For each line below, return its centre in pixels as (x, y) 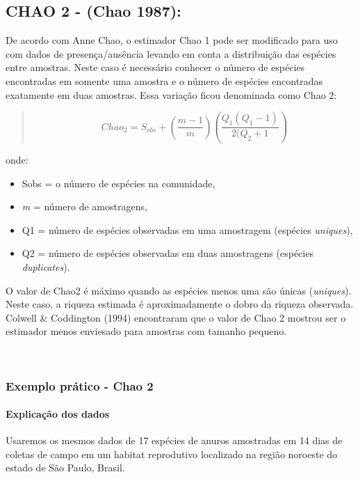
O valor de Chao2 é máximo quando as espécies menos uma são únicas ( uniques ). (179, 290)
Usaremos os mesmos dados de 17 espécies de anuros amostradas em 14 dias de (174, 440)
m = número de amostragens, (84, 206)
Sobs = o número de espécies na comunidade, (119, 183)
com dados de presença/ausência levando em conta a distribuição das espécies (171, 53)
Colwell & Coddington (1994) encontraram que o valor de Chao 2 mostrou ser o (176, 317)
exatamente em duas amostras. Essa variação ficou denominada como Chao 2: (171, 94)
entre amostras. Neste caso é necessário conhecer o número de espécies (155, 67)
